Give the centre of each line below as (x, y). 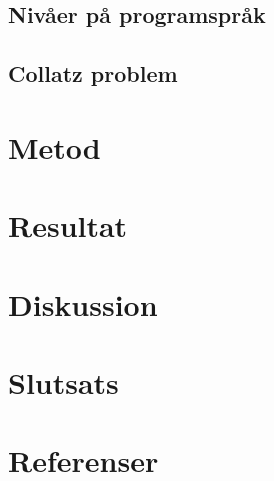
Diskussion (83, 303)
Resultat (68, 225)
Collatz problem (93, 73)
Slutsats (63, 381)
